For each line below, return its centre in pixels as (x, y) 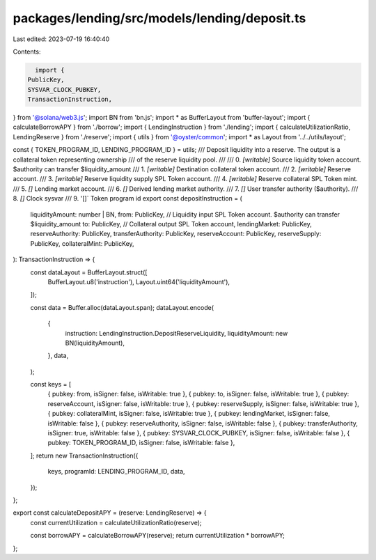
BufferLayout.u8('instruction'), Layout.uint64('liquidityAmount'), (139, 281)
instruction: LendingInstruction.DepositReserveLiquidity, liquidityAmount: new (177, 333)
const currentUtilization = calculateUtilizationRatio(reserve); (116, 522)
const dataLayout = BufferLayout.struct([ (89, 272)
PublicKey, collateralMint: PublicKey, (83, 243)
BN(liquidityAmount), (95, 343)
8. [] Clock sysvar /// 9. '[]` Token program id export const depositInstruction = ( (128, 199)
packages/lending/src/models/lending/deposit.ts (159, 18)
